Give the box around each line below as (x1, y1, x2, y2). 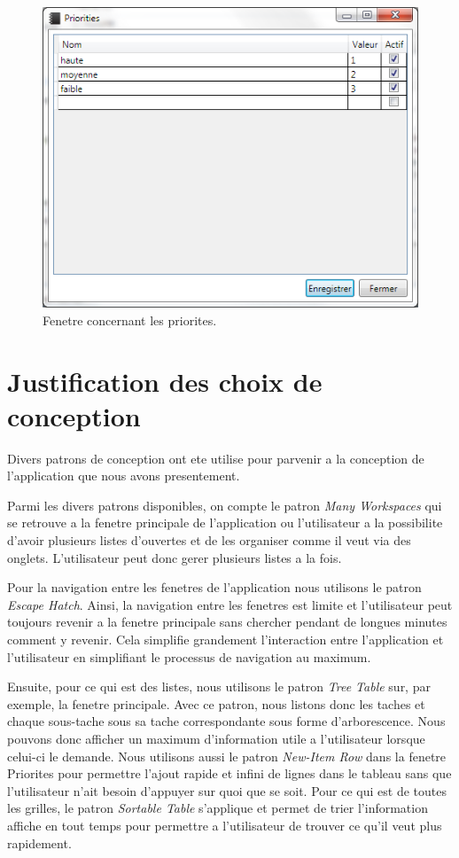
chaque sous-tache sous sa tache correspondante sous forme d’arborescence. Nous (7, 712, 446, 730)
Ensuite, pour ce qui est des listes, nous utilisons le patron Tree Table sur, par (7, 677, 431, 696)
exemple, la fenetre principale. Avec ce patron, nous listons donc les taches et (7, 694, 425, 713)
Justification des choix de (7, 363, 323, 399)
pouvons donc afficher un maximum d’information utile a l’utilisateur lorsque (7, 729, 425, 747)
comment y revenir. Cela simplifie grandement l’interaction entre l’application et (7, 630, 444, 649)
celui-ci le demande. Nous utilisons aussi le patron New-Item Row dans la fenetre (7, 746, 447, 765)
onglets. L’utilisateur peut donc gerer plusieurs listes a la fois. (7, 548, 342, 566)
